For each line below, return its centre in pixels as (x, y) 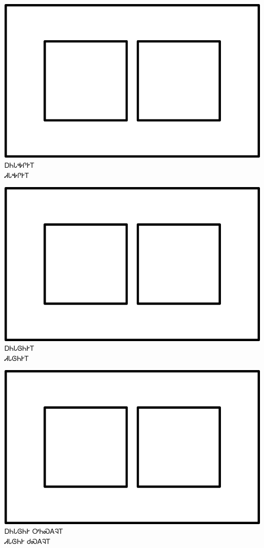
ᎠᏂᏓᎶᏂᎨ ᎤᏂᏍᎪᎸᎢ (34, 531)
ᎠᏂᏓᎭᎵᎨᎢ (20, 164)
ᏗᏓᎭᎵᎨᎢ (17, 175)
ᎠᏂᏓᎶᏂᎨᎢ (20, 348)
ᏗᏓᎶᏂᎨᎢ (17, 358)
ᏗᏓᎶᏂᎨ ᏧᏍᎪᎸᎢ (28, 541)
